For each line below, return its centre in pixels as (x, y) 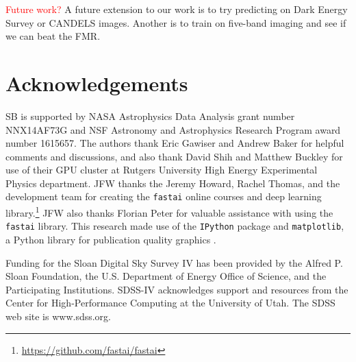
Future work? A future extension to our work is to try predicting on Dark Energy (177, 9)
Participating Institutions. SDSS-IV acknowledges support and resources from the (177, 289)
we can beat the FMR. (53, 36)
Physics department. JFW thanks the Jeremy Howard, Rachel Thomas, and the (173, 183)
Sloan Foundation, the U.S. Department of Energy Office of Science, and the (166, 276)
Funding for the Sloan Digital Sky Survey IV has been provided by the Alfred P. (174, 262)
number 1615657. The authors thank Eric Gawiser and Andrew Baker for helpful (175, 143)
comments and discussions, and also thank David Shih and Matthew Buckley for (174, 156)
